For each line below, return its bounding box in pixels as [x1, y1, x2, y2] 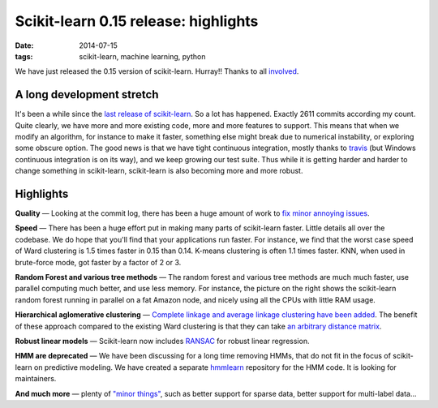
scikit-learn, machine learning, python [79, 51, 206, 61]
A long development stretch [15, 88, 159, 101]
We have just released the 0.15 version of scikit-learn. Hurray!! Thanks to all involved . [15, 67, 299, 76]
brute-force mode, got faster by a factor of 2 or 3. [15, 257, 182, 267]
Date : [15, 41, 34, 50]
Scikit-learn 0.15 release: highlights [15, 12, 259, 30]
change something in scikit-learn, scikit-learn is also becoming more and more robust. [15, 166, 303, 176]
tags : [15, 51, 33, 61]
